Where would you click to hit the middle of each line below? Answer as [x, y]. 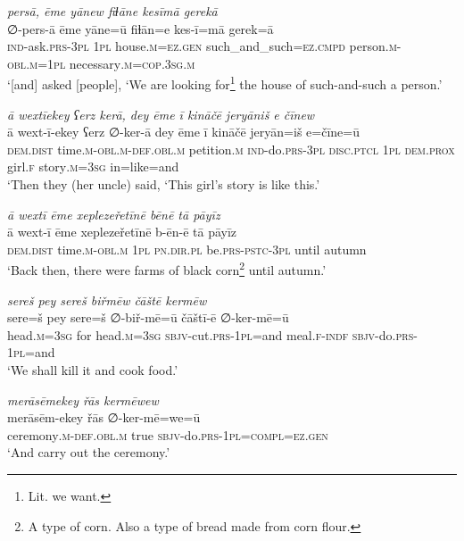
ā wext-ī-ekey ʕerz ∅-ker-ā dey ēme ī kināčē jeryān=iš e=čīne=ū [183, 132]
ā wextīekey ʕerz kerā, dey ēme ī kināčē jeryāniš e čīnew [161, 114]
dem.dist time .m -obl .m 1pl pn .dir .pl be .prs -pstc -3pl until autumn [187, 249]
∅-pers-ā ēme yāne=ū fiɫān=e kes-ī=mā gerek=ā [141, 28]
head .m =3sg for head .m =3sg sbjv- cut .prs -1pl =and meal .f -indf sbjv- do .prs [211, 334]
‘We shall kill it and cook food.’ [93, 370]
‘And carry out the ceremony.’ [89, 452]
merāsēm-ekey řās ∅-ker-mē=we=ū [104, 417]
